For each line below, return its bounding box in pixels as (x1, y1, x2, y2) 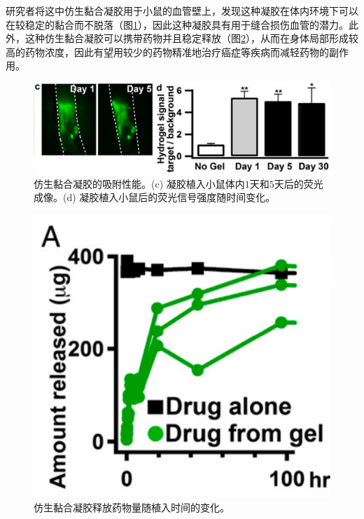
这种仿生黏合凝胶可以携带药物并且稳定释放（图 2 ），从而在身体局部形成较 (24, 31, 358, 46)
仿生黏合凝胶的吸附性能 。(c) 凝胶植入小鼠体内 (34, 176, 245, 191)
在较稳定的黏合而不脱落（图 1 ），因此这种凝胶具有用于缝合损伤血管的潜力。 (6, 17, 349, 32)
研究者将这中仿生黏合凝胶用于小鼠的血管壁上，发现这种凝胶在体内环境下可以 (6, 4, 358, 18)
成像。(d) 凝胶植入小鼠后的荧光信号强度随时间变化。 (34, 190, 276, 205)
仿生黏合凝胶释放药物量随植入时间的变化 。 (34, 499, 230, 514)
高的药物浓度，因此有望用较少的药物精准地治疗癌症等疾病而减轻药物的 (6, 44, 329, 59)
